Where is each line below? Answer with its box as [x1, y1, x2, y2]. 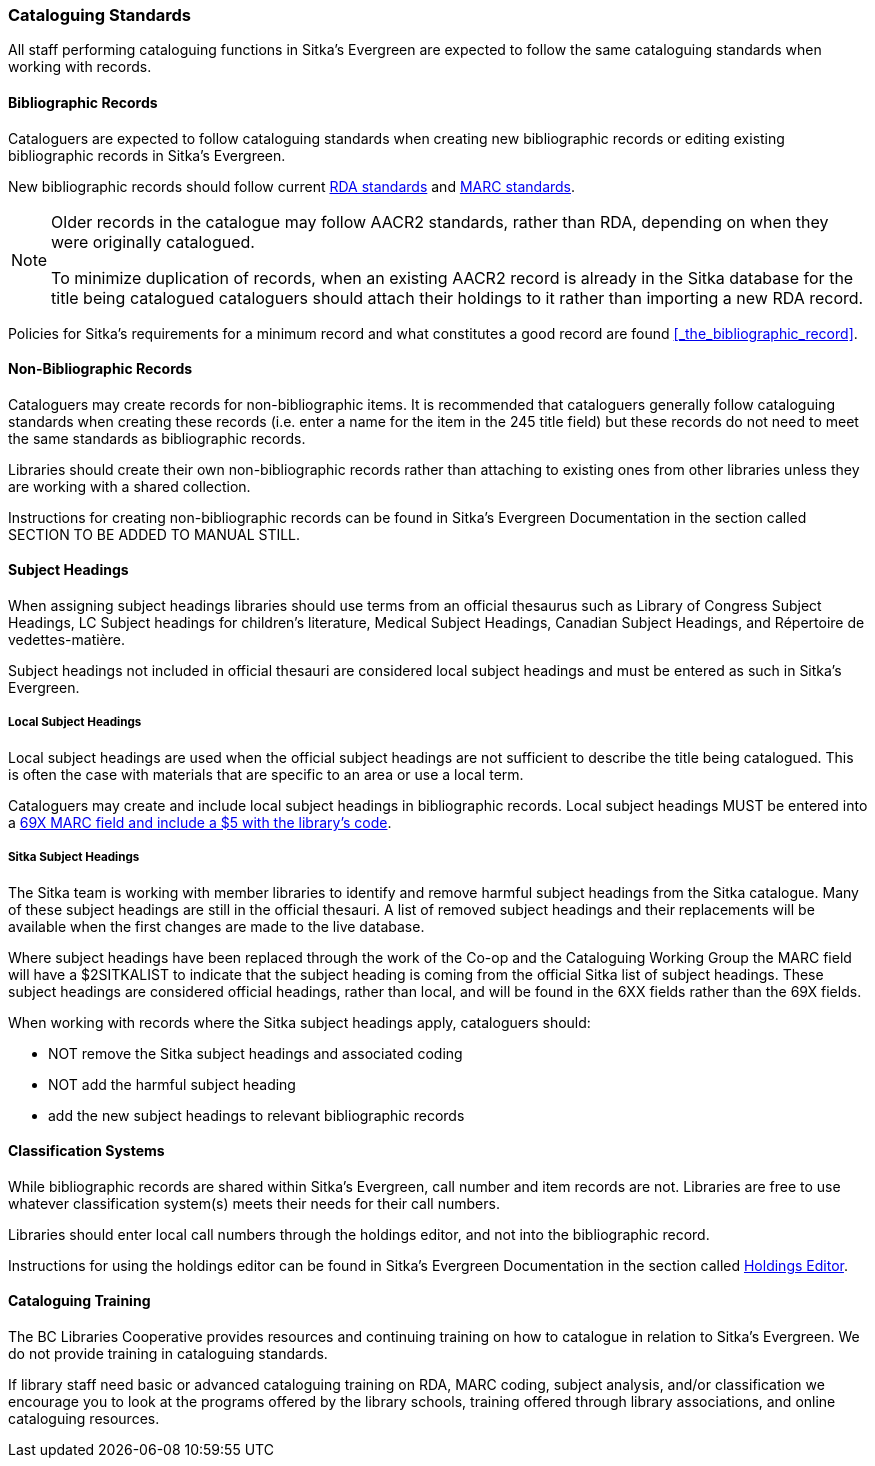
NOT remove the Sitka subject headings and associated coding [48, 1044, 463, 1062]
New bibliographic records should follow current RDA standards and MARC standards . [8, 177, 576, 195]
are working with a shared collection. [8, 477, 251, 495]
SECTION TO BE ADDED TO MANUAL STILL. [8, 525, 301, 543]
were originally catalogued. [51, 231, 255, 252]
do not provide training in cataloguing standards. [8, 1345, 328, 1363]
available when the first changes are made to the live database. [8, 917, 425, 935]
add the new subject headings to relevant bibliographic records [48, 1106, 465, 1124]
